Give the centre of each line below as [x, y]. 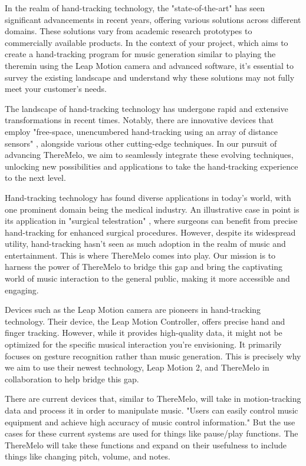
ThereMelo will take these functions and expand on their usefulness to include [146, 444]
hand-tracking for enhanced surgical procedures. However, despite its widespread [150, 232]
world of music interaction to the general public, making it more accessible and [147, 278]
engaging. [22, 290]
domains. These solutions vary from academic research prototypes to [129, 31]
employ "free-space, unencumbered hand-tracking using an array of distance [142, 131]
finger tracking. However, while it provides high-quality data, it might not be [144, 333]
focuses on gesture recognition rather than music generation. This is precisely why [153, 356]
